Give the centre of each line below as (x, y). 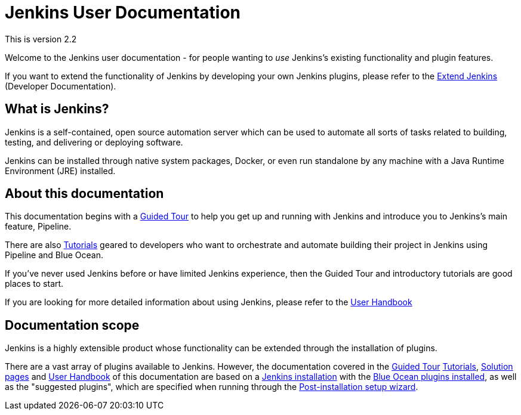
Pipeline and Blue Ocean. (54, 255)
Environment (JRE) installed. (60, 171)
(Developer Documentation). (61, 86)
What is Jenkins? (57, 109)
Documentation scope (72, 325)
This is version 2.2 (41, 39)
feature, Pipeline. (38, 227)
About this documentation (84, 194)
